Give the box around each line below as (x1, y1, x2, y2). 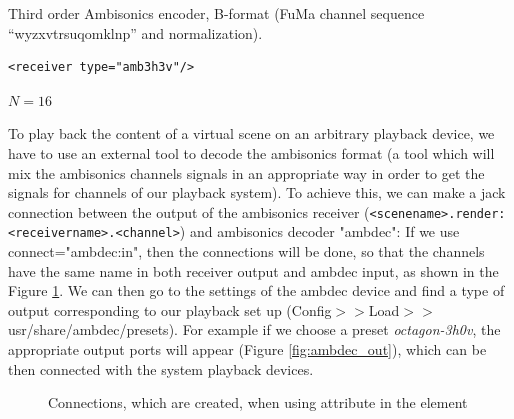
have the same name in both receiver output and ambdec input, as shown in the (8, 260, 499, 281)
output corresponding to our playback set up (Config (8, 299, 332, 320)
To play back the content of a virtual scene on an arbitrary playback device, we (8, 123, 495, 144)
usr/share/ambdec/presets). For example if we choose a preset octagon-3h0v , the (8, 319, 501, 340)
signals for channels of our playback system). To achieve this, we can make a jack (8, 182, 506, 203)
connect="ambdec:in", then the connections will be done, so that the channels (8, 241, 485, 262)
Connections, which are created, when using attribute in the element (48, 392, 468, 413)
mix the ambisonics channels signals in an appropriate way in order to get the (8, 162, 485, 183)
